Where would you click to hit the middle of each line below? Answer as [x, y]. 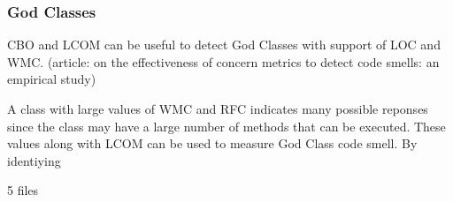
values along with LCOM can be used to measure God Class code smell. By [212, 143]
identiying [34, 160]
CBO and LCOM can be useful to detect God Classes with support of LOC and [224, 45]
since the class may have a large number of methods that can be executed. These [226, 126]
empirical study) [52, 79]
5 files [23, 190]
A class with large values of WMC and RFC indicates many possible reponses [218, 108]
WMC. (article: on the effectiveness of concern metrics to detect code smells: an [223, 61]
